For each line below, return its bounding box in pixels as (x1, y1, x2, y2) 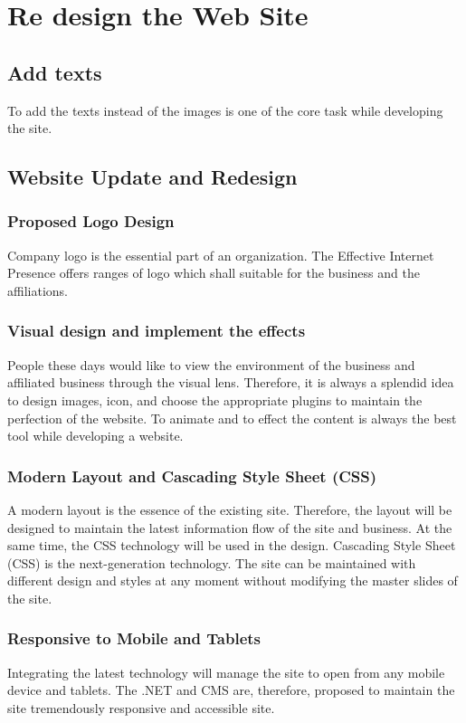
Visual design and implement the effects (7, 319, 306, 342)
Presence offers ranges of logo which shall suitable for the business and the (7, 263, 420, 282)
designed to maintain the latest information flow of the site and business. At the (7, 518, 452, 537)
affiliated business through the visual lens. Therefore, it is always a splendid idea (7, 373, 454, 392)
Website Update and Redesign (7, 163, 298, 191)
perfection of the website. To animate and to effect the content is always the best (7, 408, 457, 427)
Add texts (7, 58, 102, 86)
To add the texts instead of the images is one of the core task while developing (7, 100, 443, 119)
